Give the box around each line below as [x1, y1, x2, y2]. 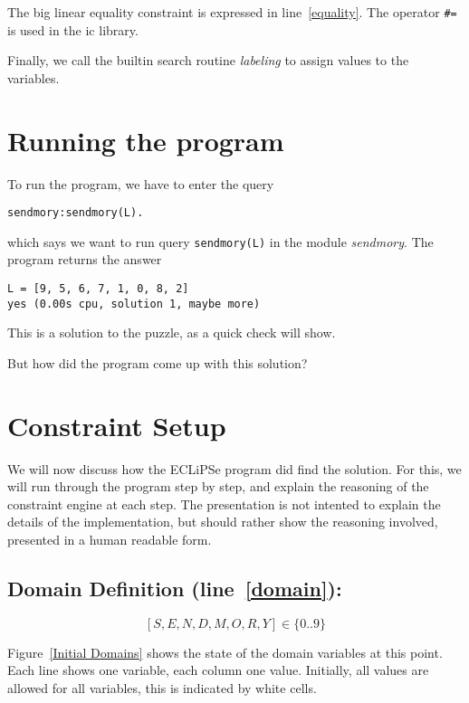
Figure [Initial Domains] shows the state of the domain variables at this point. [7, 642, 443, 661]
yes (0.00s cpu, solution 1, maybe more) [7, 297, 261, 310]
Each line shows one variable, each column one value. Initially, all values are [7, 660, 429, 679]
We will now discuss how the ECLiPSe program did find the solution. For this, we [7, 459, 462, 478]
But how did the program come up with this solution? [7, 353, 308, 372]
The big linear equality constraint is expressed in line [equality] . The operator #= [7, 3, 457, 21]
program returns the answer [7, 250, 162, 269]
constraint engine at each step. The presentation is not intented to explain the [7, 494, 441, 513]
